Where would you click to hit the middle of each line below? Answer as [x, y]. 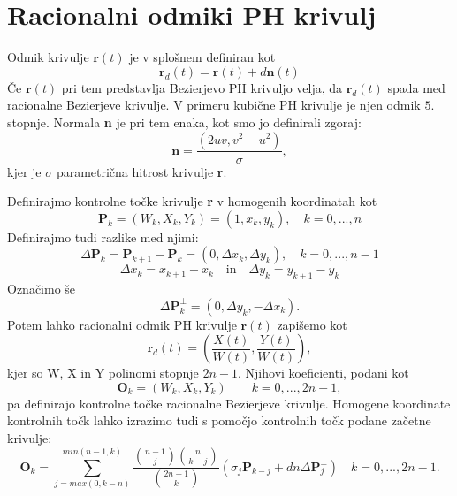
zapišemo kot [312, 324]
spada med [416, 87]
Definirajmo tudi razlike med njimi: [103, 237]
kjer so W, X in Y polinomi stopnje [103, 373]
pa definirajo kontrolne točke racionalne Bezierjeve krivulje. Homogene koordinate [229, 403]
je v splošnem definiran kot [202, 57]
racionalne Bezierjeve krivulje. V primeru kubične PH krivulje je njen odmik [214, 105]
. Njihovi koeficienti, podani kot [324, 373]
